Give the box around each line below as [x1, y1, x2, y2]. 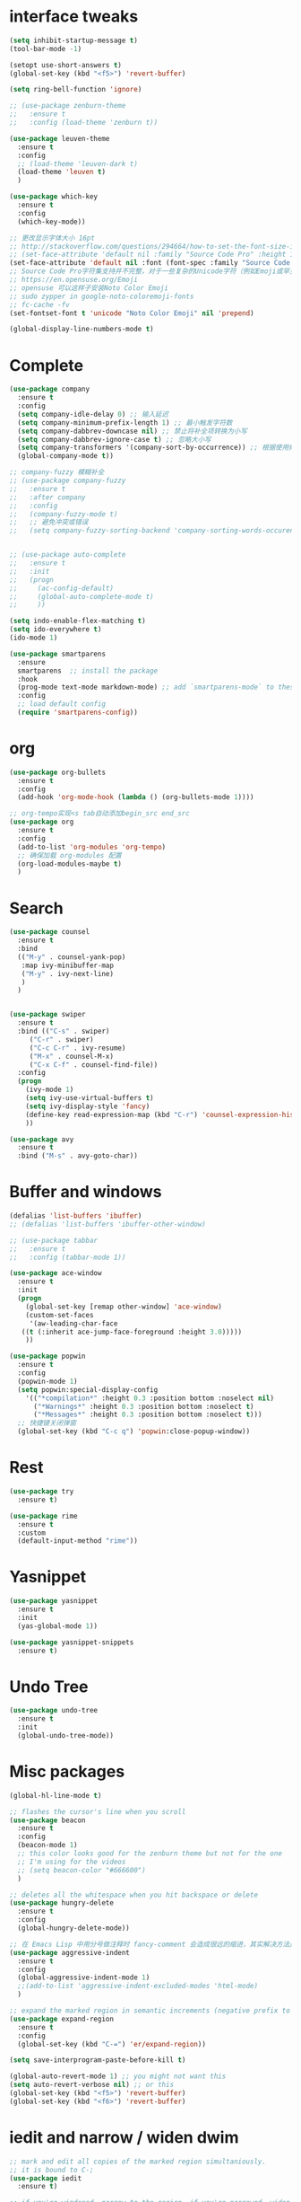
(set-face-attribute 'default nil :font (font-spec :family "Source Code [9, 259, 291, 268]
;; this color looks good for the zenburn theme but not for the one [17, 1849, 282, 1858]
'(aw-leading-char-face [29, 1318, 118, 1328]
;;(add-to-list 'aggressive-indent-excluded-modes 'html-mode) [17, 1982, 258, 1991]
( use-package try [9, 1487, 74, 1496]
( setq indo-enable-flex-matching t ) [9, 617, 146, 626]
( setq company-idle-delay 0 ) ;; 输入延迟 [17, 410, 168, 418]
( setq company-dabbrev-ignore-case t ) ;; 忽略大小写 [17, 435, 212, 444]
